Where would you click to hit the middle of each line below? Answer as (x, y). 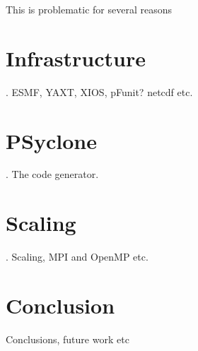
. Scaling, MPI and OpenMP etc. (77, 257)
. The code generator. (52, 174)
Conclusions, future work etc (68, 339)
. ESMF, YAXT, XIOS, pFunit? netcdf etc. (99, 91)
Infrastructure (76, 58)
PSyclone (51, 140)
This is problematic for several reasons (89, 9)
